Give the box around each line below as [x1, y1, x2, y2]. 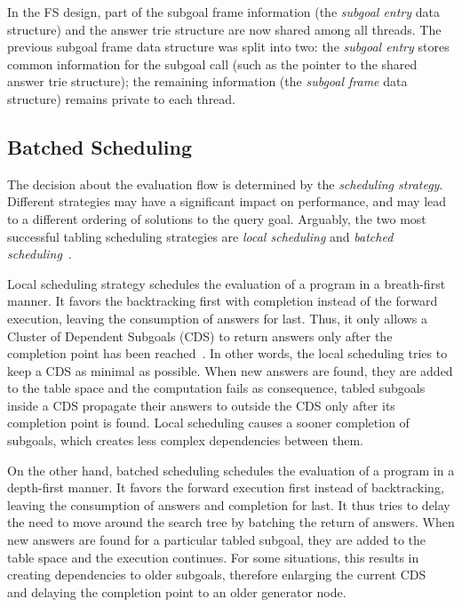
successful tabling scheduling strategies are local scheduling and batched [7, 227, 394, 245]
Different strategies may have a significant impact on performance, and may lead [7, 192, 447, 211]
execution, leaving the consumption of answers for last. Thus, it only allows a [7, 308, 428, 327]
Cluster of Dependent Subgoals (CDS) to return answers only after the [7, 326, 393, 345]
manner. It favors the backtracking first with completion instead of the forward [7, 292, 438, 310]
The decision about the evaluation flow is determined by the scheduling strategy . [7, 174, 443, 193]
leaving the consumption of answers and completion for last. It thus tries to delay [7, 495, 450, 514]
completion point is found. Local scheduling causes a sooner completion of [7, 413, 410, 432]
